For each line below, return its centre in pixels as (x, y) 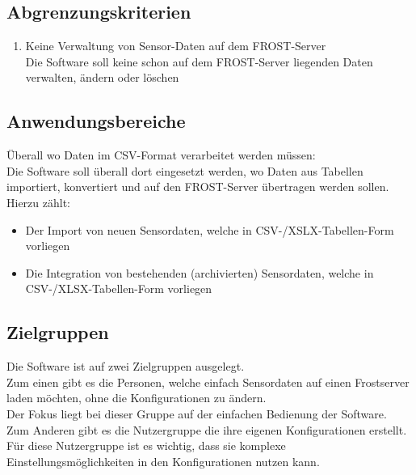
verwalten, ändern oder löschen (102, 77)
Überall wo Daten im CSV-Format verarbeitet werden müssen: (161, 155)
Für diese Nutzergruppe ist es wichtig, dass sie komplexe (146, 445)
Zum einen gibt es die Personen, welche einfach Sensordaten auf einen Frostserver (208, 382)
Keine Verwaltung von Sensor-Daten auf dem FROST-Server (176, 46)
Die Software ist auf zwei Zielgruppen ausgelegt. (126, 366)
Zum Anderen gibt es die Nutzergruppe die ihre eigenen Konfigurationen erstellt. (207, 429)
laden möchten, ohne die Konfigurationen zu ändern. (137, 398)
